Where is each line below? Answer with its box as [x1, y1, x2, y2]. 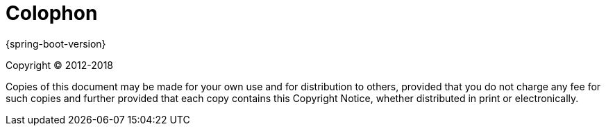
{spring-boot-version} [6, 37, 106, 50]
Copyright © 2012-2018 [6, 59, 113, 71]
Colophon [6, 1, 98, 25]
